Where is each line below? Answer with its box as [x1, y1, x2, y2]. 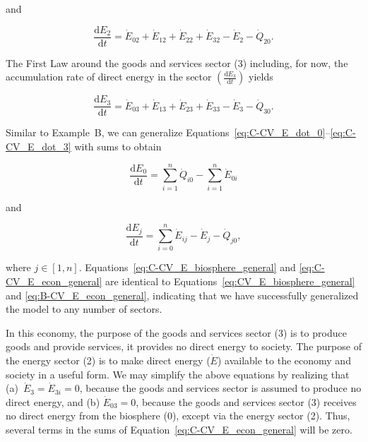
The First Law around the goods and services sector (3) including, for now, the [6, 55, 348, 70]
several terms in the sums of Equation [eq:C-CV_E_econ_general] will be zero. [6, 422, 352, 436]
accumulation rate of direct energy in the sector [6, 69, 212, 84]
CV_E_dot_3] [6, 138, 71, 153]
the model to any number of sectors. [6, 301, 162, 316]
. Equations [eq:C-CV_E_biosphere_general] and [78, 260, 296, 275]
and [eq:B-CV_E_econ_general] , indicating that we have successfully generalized [6, 287, 359, 302]
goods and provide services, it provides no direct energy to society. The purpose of [6, 339, 362, 354]
